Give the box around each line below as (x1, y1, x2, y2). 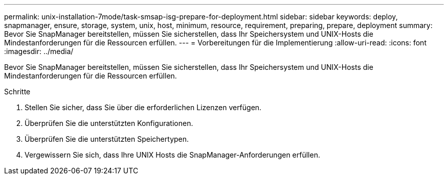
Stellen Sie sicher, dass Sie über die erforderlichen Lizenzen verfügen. (25, 103, 262, 112)
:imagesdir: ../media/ (4, 47, 74, 56)
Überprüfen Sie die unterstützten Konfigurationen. (25, 119, 193, 127)
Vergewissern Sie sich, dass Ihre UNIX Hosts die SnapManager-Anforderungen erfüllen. (25, 150, 320, 159)
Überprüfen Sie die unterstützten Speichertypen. (25, 135, 189, 143)
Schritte (4, 87, 31, 96)
